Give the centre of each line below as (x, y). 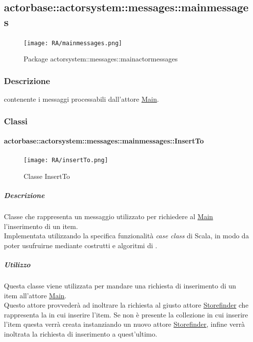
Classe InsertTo (47, 176)
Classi (16, 121)
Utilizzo (17, 265)
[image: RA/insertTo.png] (66, 160)
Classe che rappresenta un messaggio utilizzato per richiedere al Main (109, 216)
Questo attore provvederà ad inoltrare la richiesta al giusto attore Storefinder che (126, 305)
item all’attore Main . (35, 295)
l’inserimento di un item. (41, 226)
